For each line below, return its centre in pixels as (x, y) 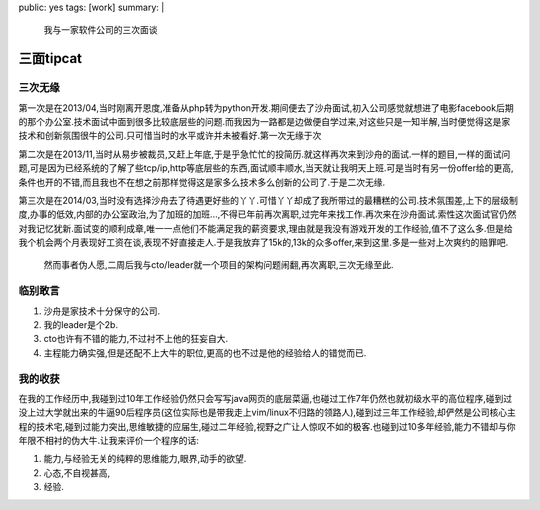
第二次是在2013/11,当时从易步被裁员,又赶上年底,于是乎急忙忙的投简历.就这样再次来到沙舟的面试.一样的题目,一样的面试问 (264, 154)
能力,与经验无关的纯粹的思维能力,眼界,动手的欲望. (145, 459)
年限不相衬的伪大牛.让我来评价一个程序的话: (109, 441)
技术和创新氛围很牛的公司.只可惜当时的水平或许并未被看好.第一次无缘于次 (170, 136)
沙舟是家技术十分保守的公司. (102, 311)
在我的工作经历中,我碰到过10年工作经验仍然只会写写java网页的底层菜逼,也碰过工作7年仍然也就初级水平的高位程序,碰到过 (265, 398)
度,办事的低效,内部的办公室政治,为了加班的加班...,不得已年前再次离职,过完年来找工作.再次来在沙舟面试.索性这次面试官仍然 (267, 214)
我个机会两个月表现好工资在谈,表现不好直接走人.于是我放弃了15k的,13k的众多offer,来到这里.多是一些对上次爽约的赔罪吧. (263, 242)
